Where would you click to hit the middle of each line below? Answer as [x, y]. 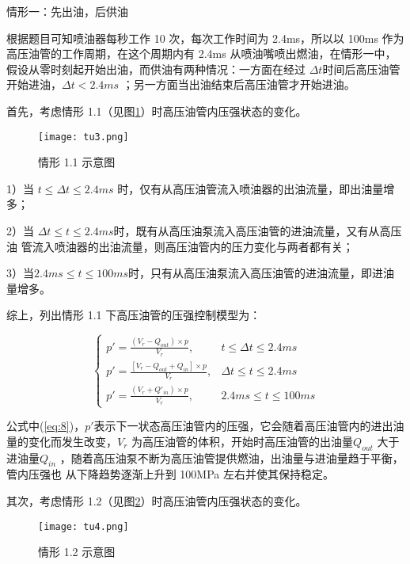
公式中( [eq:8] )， [46, 426]
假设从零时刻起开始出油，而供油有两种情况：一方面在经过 [156, 69]
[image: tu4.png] [84, 526]
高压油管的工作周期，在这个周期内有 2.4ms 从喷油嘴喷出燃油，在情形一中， [201, 53]
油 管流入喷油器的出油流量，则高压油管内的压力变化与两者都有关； [180, 246]
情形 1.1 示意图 [77, 162]
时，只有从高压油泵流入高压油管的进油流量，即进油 [262, 273]
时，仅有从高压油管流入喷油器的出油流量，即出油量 [251, 188]
